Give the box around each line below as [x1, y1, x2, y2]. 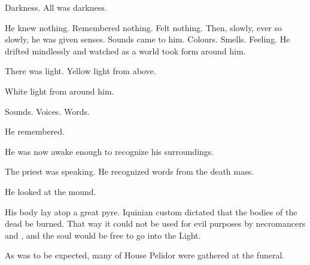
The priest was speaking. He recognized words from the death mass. [5, 165, 254, 178]
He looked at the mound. [5, 185, 96, 197]
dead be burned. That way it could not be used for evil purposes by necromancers [5, 217, 306, 230]
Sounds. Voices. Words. [5, 105, 90, 117]
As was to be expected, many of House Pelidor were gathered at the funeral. [5, 249, 285, 261]
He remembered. [5, 125, 65, 138]
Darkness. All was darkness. [5, 1, 107, 13]
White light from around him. [5, 84, 114, 97]
